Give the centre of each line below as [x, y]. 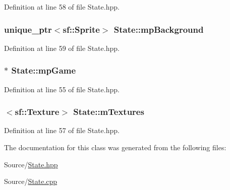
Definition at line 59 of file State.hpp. [62, 48]
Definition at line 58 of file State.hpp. [62, 7]
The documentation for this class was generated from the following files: [115, 147]
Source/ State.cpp [31, 181]
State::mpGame [44, 70]
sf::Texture [37, 112]
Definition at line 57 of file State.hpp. [62, 130]
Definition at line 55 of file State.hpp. [62, 89]
